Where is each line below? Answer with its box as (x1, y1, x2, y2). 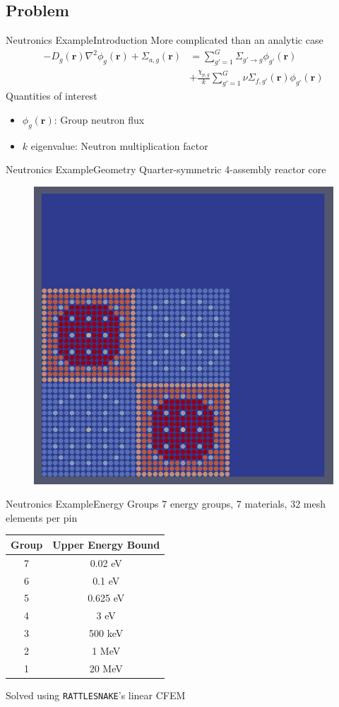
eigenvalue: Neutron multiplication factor (30, 138, 208, 153)
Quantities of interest (6, 88, 97, 103)
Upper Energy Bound (52, 537, 160, 551)
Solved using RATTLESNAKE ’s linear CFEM (6, 687, 186, 702)
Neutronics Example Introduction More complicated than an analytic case (6, 33, 323, 47)
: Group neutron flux (54, 112, 145, 127)
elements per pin (6, 510, 78, 525)
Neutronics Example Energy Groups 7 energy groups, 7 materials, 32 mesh (6, 496, 326, 511)
